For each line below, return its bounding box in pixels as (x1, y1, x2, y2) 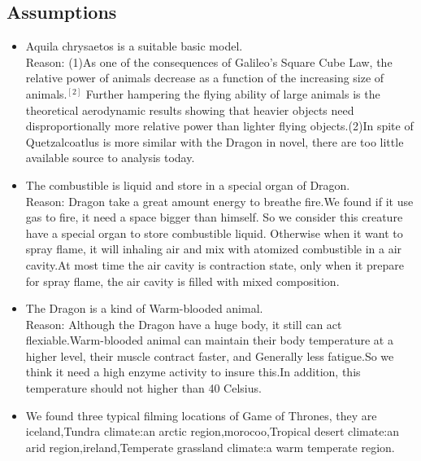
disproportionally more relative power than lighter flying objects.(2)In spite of (25, 117, 414, 134)
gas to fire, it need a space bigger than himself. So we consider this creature (25, 209, 403, 226)
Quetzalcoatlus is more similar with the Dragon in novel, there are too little (25, 133, 404, 150)
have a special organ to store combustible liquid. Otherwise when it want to (25, 224, 403, 241)
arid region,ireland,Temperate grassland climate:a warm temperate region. (25, 438, 395, 455)
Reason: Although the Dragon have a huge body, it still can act (25, 315, 342, 332)
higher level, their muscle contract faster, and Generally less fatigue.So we (25, 347, 394, 364)
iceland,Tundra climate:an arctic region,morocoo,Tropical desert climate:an (25, 423, 400, 440)
